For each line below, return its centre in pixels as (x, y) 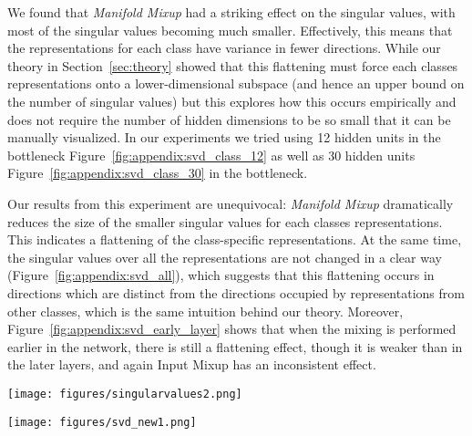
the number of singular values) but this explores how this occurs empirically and (232, 101)
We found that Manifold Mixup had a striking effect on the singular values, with (231, 12)
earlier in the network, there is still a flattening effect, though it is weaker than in (235, 346)
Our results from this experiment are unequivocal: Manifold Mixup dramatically (231, 203)
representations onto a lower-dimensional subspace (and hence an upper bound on (236, 83)
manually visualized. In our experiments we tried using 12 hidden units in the (224, 137)
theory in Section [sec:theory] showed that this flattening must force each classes (233, 65)
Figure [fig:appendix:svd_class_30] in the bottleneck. (158, 173)
